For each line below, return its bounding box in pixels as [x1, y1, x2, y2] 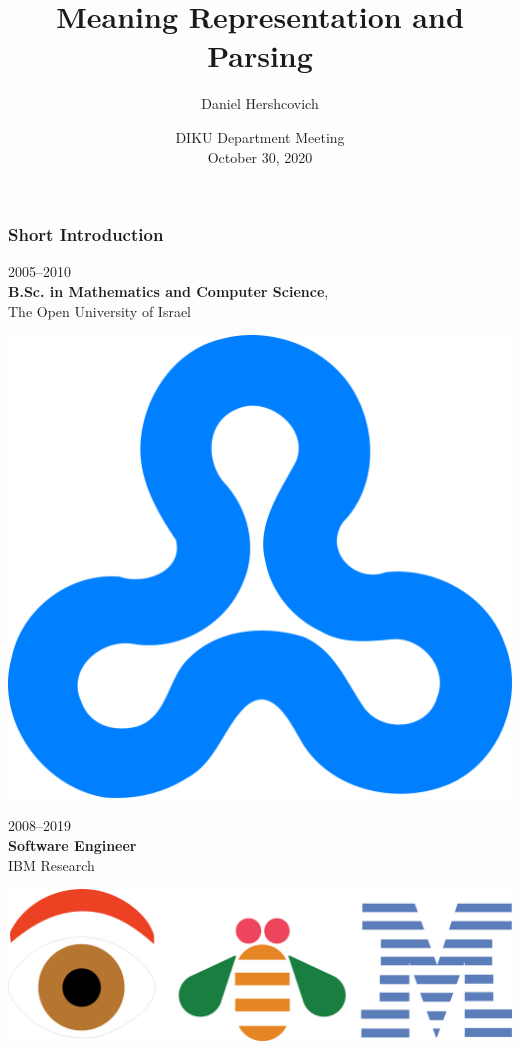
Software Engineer [8, 835, 137, 856]
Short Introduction [8, 222, 164, 247]
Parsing [207, 35, 313, 76]
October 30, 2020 [207, 146, 313, 167]
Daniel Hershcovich [201, 93, 319, 114]
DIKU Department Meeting [175, 126, 345, 147]
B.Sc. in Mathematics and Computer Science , [8, 280, 329, 301]
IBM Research [8, 854, 95, 875]
